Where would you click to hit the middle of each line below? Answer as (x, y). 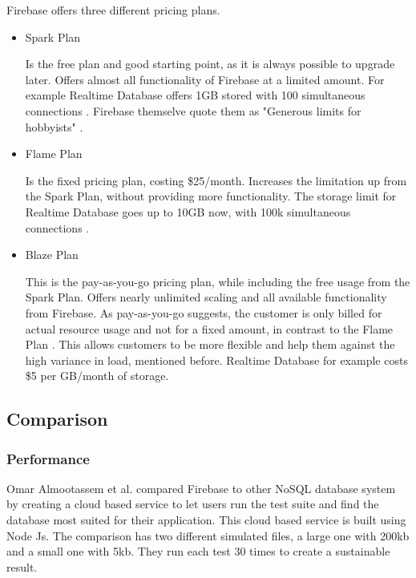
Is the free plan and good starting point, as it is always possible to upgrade (210, 64)
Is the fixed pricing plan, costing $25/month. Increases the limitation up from (216, 180)
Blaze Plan (52, 255)
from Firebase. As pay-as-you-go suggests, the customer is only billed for (204, 312)
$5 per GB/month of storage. (97, 376)
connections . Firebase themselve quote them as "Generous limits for (193, 110)
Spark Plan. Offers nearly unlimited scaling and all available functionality (206, 297)
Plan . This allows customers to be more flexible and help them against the (210, 344)
